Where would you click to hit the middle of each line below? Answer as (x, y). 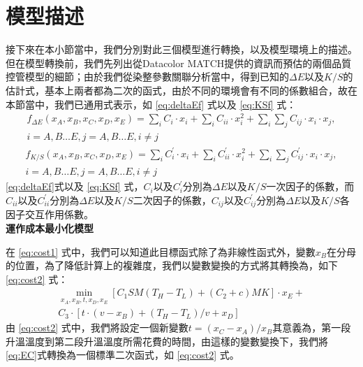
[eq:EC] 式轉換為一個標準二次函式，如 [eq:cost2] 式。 (123, 355)
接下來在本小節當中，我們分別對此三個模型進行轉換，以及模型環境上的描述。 (181, 49)
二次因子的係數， (172, 200)
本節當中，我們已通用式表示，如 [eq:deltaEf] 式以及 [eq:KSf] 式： (151, 104)
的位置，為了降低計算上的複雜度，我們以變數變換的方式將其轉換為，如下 (172, 265)
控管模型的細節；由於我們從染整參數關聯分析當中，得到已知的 (147, 77)
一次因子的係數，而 (310, 186)
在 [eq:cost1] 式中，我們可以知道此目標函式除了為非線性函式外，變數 (161, 251)
